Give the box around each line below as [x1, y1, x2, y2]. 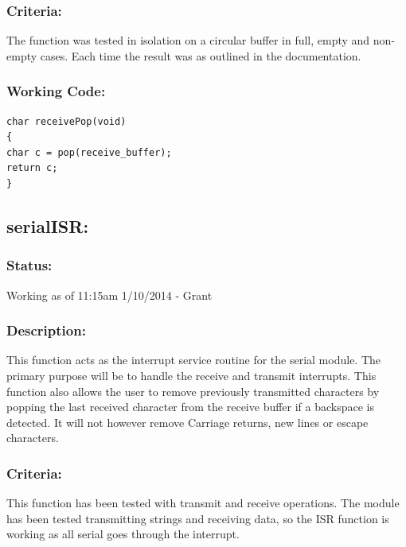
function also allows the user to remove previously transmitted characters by [6, 382, 380, 399]
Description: [6, 320, 86, 340]
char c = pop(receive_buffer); [6, 146, 172, 158]
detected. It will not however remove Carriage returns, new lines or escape [6, 413, 369, 430]
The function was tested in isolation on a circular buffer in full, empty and [6, 32, 370, 48]
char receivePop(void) [6, 115, 127, 127]
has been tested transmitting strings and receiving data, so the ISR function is [6, 510, 389, 526]
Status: [6, 255, 53, 275]
